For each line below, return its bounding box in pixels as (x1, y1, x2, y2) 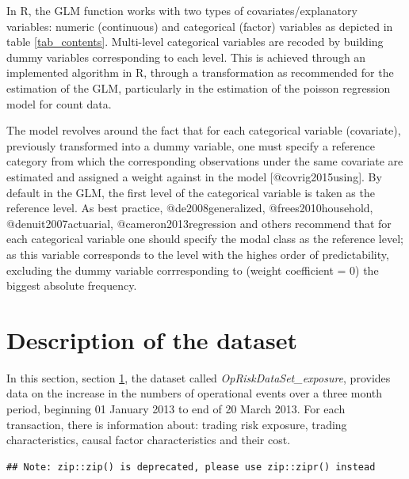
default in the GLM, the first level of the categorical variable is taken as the (6, 184, 375, 200)
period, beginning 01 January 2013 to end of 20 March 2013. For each (6, 401, 346, 416)
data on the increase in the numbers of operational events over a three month (6, 385, 383, 401)
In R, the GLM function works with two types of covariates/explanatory (6, 2, 358, 18)
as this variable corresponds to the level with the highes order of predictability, (6, 245, 389, 262)
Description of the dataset (6, 323, 297, 355)
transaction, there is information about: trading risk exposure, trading (6, 416, 347, 432)
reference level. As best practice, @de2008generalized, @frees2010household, (6, 200, 373, 216)
